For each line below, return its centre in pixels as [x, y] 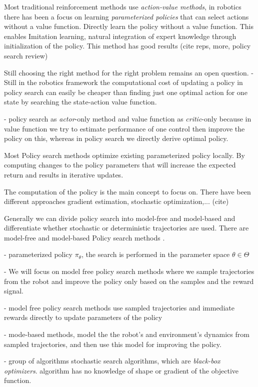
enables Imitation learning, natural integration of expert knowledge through [120, 36]
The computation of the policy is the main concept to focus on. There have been [127, 191]
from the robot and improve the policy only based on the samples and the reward [129, 281]
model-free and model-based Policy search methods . [84, 237]
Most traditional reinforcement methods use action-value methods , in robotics [123, 6]
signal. [14, 291]
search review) [26, 55]
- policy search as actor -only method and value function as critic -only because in [128, 118]
